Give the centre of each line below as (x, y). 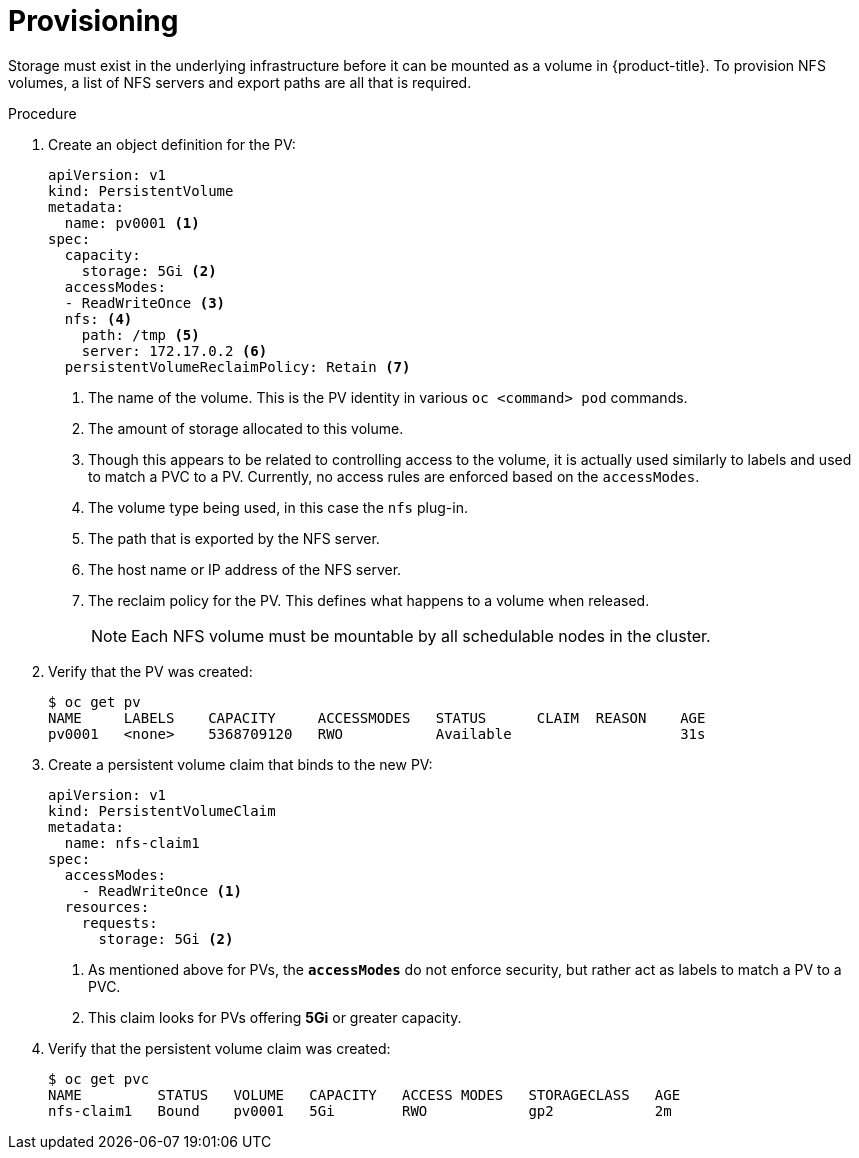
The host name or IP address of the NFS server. (245, 569)
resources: (107, 906)
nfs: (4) (98, 318)
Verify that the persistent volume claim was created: (219, 1048)
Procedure (42, 113)
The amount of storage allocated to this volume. (246, 428)
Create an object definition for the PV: (172, 144)
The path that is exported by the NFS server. (234, 538)
